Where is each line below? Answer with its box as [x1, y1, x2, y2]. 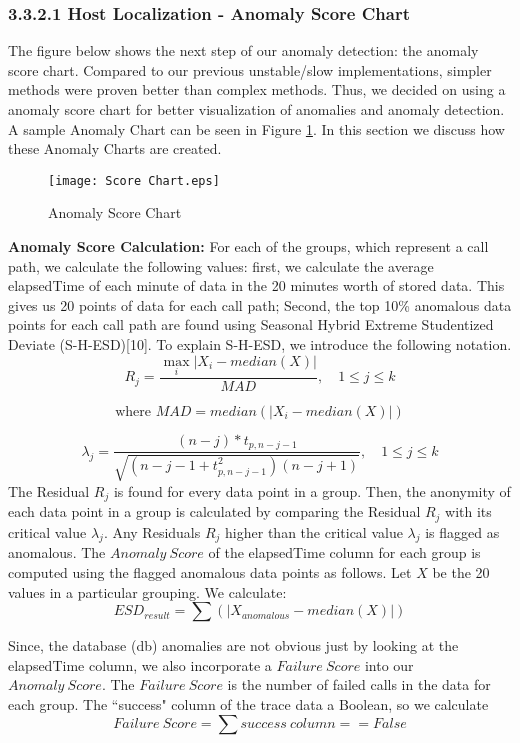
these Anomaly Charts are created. [8, 138, 222, 159]
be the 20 [432, 562, 490, 583]
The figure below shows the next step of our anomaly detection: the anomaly [8, 40, 479, 61]
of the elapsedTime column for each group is [208, 542, 481, 563]
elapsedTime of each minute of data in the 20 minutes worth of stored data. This [8, 275, 505, 296]
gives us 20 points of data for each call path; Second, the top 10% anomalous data [8, 294, 512, 315]
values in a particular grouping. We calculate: [8, 581, 287, 602]
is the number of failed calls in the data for [227, 674, 491, 695]
